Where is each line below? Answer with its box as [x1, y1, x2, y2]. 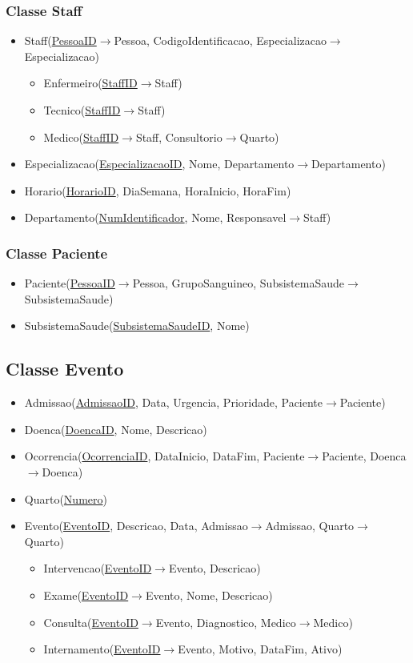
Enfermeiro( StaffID [43, 74, 138, 91]
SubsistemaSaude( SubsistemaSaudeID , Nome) [24, 317, 250, 334]
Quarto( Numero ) [24, 490, 107, 507]
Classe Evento [6, 356, 124, 381]
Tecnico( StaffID [43, 102, 121, 118]
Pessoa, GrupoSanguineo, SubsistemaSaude [132, 275, 344, 291]
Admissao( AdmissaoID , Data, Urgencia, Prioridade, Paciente [24, 394, 323, 411]
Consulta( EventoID [43, 613, 138, 630]
